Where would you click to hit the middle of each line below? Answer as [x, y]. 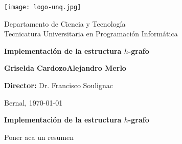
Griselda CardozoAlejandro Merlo [65, 68]
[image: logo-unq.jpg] [43, 7]
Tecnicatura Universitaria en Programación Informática [91, 34]
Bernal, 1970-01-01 [33, 102]
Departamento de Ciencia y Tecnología [65, 23]
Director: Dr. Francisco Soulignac [59, 85]
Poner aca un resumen [39, 137]
